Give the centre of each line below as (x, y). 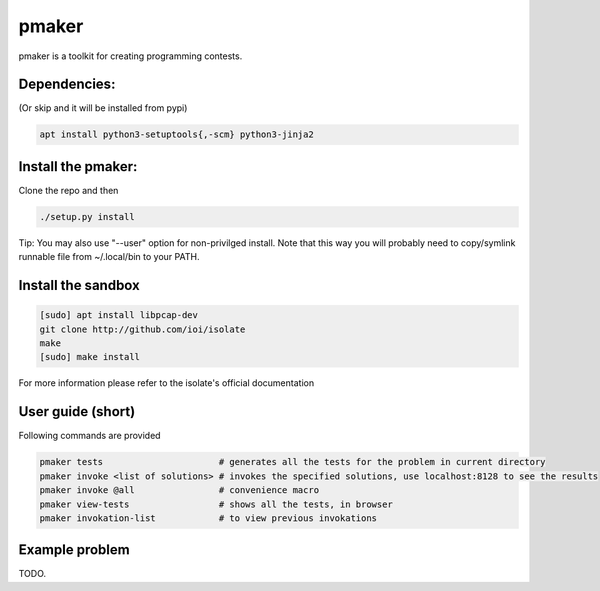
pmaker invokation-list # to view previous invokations (208, 518)
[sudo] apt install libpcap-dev (119, 315)
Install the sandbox (79, 285)
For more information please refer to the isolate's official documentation (166, 383)
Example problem (74, 550)
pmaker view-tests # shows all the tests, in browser (216, 504)
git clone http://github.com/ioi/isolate (142, 329)
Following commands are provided (89, 436)
